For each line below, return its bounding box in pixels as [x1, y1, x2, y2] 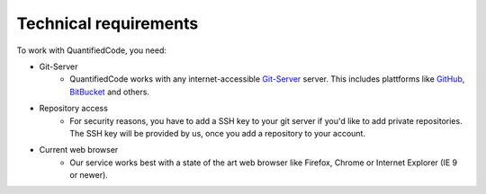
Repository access [39, 103, 108, 114]
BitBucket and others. [69, 86, 150, 97]
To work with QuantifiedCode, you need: [16, 45, 166, 56]
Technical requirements [16, 13, 199, 33]
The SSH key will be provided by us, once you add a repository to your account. [69, 128, 366, 138]
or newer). [69, 170, 108, 181]
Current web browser [39, 145, 119, 155]
